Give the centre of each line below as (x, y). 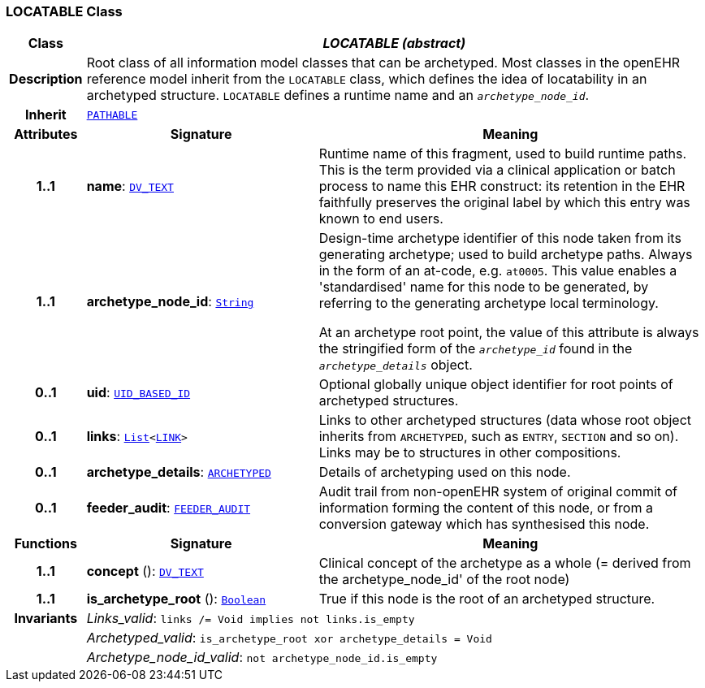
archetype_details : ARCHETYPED (179, 472)
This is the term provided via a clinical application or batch (497, 170)
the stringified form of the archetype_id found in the (476, 349)
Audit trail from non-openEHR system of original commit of (498, 492)
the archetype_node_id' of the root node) (444, 580)
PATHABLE (112, 115)
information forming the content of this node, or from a (486, 508)
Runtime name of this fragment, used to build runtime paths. (503, 154)
